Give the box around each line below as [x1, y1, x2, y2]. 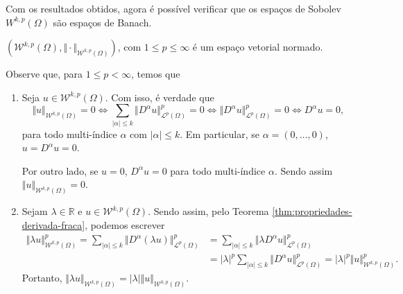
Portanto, [22, 270, 62, 285]
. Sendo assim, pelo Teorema [148, 204, 269, 218]
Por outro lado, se [22, 163, 98, 178]
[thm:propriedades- [272, 204, 352, 218]
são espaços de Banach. [53, 15, 152, 29]
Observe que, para [6, 67, 83, 81]
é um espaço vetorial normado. [192, 40, 323, 54]
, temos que [131, 67, 180, 81]
